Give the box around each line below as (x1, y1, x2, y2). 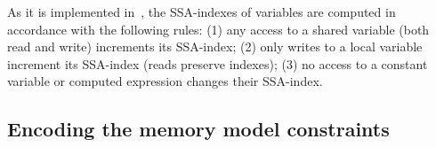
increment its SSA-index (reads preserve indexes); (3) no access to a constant (7, 54, 428, 73)
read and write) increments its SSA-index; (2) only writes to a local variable (7, 37, 423, 56)
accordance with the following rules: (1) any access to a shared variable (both (7, 19, 430, 38)
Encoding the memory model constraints (7, 115, 390, 143)
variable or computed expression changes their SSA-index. (7, 72, 323, 90)
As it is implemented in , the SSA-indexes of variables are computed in (7, 3, 396, 20)
